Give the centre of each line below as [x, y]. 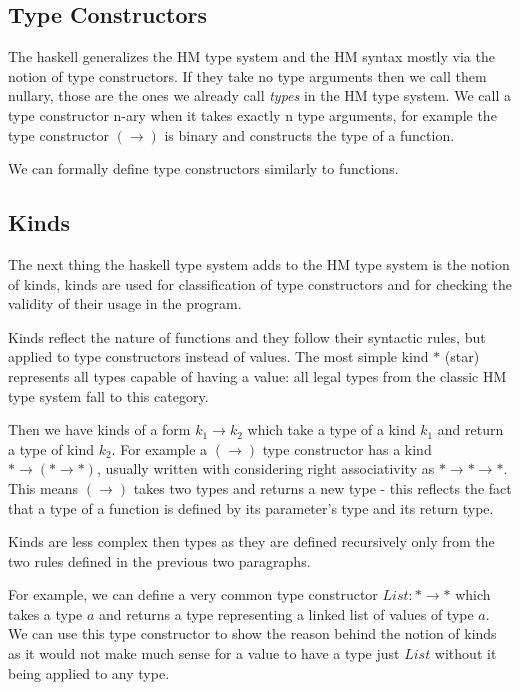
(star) [462, 356]
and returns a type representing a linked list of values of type [286, 613]
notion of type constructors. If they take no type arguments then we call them [247, 75]
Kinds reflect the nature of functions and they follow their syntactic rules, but [247, 336]
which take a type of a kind [331, 429]
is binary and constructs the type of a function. [309, 134]
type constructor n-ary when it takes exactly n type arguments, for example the [252, 114]
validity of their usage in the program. [125, 303]
